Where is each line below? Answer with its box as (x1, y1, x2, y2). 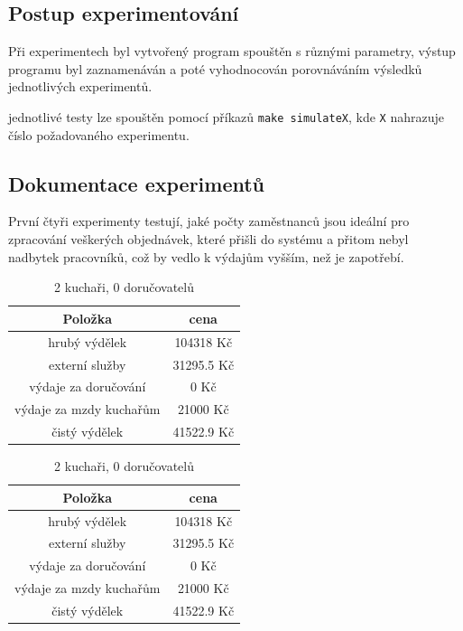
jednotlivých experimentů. (8, 77, 153, 96)
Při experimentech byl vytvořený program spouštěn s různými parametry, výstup (8, 42, 456, 61)
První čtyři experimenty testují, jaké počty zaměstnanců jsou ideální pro (8, 212, 410, 231)
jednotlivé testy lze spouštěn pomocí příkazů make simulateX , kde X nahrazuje (8, 107, 444, 126)
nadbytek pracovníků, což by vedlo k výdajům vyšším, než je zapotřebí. (8, 247, 404, 266)
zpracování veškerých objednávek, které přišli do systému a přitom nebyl (8, 230, 409, 249)
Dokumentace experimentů (8, 169, 265, 197)
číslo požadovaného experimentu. (8, 125, 190, 144)
